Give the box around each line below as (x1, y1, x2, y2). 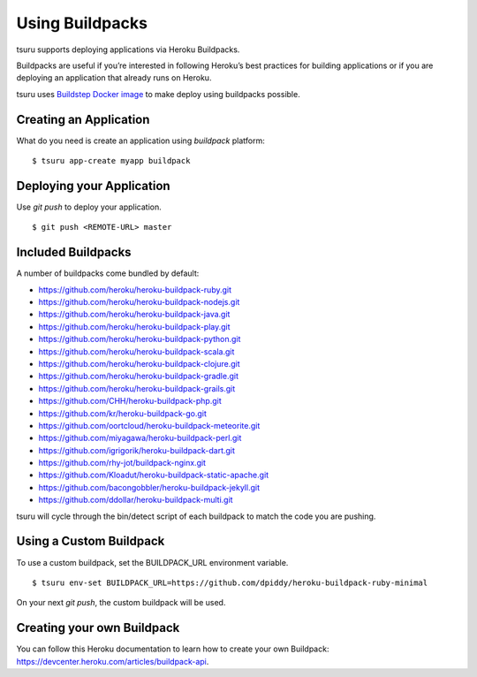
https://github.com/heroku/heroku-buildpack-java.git (38, 309, 231, 320)
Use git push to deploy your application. (16, 202, 163, 212)
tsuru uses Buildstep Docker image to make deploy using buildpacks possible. (16, 88, 300, 99)
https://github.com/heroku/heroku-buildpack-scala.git (38, 346, 235, 357)
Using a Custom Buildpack (16, 534, 165, 549)
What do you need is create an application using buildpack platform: (16, 135, 265, 146)
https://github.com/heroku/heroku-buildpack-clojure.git (38, 358, 240, 369)
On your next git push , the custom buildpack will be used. (16, 597, 226, 608)
